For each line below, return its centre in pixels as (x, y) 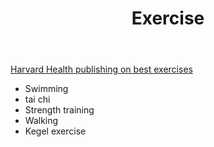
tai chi (37, 99)
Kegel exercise (55, 131)
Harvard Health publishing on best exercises (101, 69)
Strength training (59, 110)
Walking (41, 121)
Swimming (46, 89)
